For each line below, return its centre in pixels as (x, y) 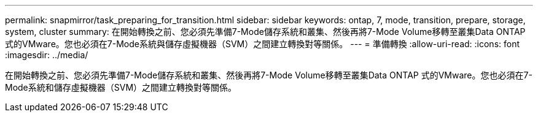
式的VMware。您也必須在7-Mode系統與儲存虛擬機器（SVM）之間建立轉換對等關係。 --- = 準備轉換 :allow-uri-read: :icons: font (263, 44)
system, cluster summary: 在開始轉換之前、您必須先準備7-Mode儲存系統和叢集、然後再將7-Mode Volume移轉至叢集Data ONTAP (265, 32)
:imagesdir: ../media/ (47, 55)
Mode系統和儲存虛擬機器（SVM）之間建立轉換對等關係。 (121, 87)
